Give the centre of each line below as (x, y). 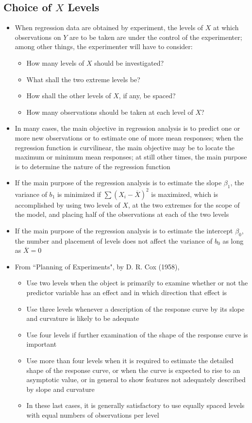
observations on (38, 37)
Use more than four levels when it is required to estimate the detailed (130, 360)
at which (226, 27)
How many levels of (55, 62)
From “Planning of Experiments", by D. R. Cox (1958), (97, 266)
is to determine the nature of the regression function (92, 166)
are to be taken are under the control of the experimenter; (156, 37)
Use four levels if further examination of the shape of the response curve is (137, 334)
